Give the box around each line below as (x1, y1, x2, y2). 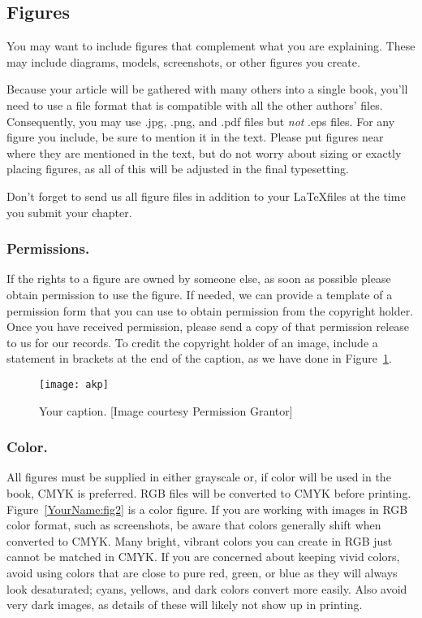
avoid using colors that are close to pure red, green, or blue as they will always (6, 564, 398, 581)
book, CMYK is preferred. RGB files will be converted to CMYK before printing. (6, 484, 411, 501)
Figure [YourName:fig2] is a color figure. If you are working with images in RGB (6, 500, 408, 517)
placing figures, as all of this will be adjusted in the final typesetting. (6, 160, 350, 177)
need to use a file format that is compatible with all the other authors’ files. (6, 96, 383, 113)
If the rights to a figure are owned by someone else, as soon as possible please (6, 270, 391, 287)
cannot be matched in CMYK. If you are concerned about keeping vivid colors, (6, 548, 400, 565)
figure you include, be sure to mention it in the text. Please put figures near (6, 128, 384, 146)
